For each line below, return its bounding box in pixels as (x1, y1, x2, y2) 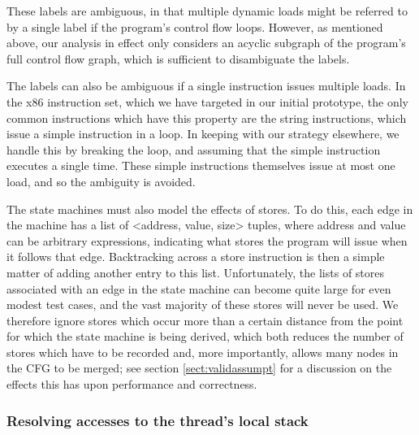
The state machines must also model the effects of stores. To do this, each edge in (6, 200, 413, 217)
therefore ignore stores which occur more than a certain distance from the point (6, 311, 404, 328)
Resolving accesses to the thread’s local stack (6, 410, 309, 430)
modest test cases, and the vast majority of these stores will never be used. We (6, 296, 399, 313)
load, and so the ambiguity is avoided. (6, 172, 196, 189)
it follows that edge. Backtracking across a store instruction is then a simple (6, 248, 385, 265)
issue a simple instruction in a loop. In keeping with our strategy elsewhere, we (6, 125, 400, 142)
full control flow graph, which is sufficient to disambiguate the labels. (6, 50, 350, 67)
